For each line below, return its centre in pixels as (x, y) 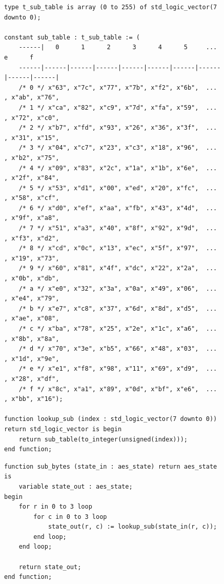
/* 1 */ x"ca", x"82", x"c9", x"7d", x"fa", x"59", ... (118, 107)
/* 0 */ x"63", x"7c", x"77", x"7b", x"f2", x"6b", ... (118, 87)
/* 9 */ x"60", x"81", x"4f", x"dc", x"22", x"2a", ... (118, 268)
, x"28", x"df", (32, 379)
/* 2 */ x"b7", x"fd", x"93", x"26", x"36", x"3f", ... (118, 128)
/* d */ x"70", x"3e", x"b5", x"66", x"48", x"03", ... (118, 349)
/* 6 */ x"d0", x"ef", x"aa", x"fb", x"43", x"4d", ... (118, 208)
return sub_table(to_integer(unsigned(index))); (103, 439)
